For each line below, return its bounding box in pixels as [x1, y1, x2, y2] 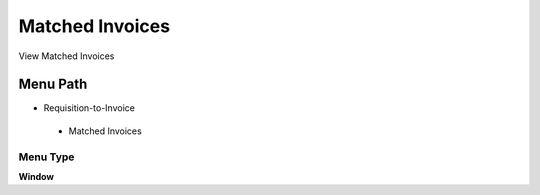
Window [18, 170, 55, 182]
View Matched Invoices [18, 50, 115, 62]
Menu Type [18, 150, 75, 164]
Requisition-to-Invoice [43, 102, 135, 114]
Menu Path [18, 76, 88, 93]
